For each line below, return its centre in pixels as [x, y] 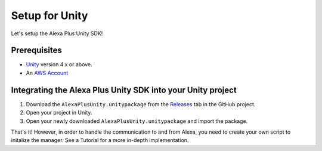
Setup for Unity [49, 16]
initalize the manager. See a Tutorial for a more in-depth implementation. [100, 140]
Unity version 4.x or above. [59, 64]
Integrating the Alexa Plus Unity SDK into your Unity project [124, 90]
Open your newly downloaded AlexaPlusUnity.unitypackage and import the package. [137, 121]
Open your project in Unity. [59, 113]
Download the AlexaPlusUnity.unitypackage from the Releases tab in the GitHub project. [141, 104]
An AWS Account [47, 73]
